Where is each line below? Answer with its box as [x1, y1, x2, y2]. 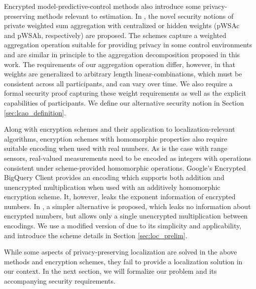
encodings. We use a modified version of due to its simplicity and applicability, [4, 220, 242, 231]
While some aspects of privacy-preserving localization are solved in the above [4, 247, 237, 257]
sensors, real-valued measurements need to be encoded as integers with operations [4, 152, 251, 163]
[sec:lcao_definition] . [4, 107, 66, 117]
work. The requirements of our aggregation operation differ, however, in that [4, 59, 236, 69]
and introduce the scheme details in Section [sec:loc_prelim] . [4, 230, 187, 240]
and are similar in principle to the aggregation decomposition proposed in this [4, 49, 240, 59]
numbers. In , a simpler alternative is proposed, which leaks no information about [4, 201, 251, 211]
